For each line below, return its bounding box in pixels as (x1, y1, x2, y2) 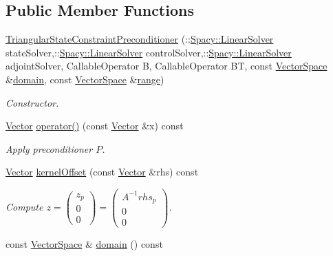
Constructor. (6, 95, 59, 109)
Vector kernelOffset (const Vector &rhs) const (6, 164, 199, 179)
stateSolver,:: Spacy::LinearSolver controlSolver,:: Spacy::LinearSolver (6, 45, 292, 59)
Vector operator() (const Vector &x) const (6, 118, 184, 133)
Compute (6, 200, 43, 214)
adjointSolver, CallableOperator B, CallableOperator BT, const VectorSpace (6, 58, 327, 73)
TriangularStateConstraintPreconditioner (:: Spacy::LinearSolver (6, 32, 274, 46)
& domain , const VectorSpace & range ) (6, 72, 164, 86)
